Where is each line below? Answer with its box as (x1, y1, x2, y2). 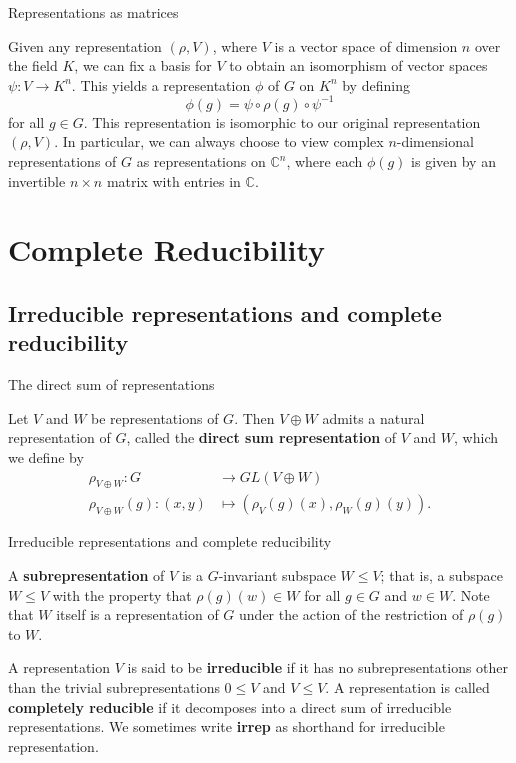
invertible (8, 170, 66, 191)
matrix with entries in (106, 170, 241, 191)
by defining (342, 74, 410, 95)
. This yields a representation (71, 74, 251, 95)
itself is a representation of (56, 604, 219, 625)
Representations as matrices (8, 2, 179, 22)
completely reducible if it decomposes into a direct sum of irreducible (8, 696, 452, 717)
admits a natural (322, 407, 425, 428)
